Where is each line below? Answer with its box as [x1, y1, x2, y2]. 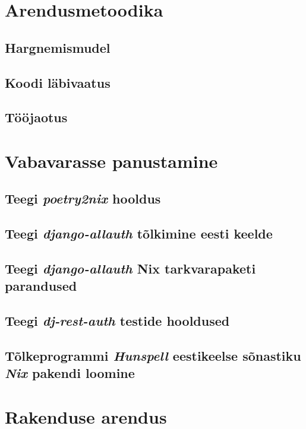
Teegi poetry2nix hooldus [5, 189, 161, 208]
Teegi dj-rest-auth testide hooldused [5, 312, 230, 330]
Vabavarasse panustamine [5, 148, 218, 173]
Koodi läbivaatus [5, 73, 111, 91]
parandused [5, 277, 77, 295]
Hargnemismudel [5, 38, 111, 56]
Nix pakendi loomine [5, 364, 135, 382]
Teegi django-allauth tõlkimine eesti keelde [5, 224, 273, 243]
